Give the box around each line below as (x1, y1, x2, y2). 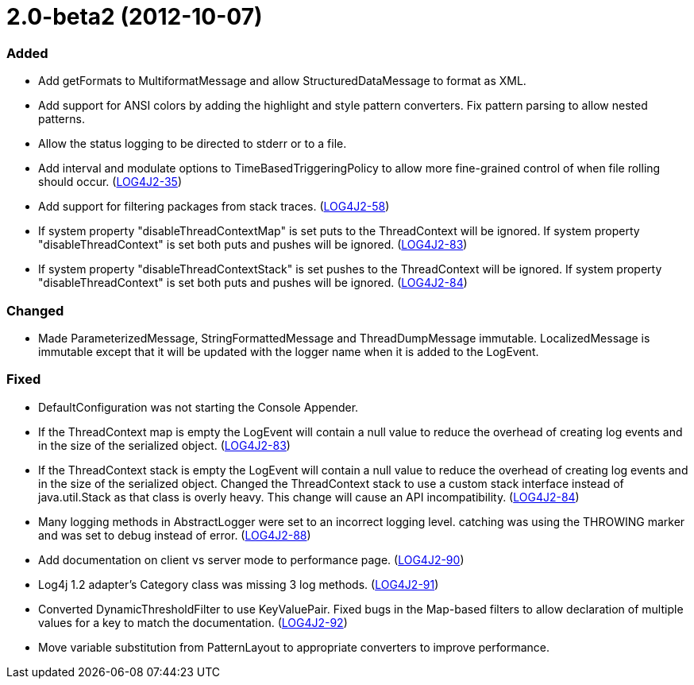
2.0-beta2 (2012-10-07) (6, 3, 263, 30)
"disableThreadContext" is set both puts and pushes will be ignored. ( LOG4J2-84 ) (38, 276, 468, 290)
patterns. (38, 112, 85, 126)
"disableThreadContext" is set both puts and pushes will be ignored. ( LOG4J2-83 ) (38, 238, 468, 252)
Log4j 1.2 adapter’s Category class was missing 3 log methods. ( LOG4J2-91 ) (38, 577, 439, 591)
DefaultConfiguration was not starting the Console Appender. (38, 400, 359, 414)
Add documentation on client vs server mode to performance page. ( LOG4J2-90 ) (38, 552, 465, 567)
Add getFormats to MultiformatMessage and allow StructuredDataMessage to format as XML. (38, 74, 526, 88)
